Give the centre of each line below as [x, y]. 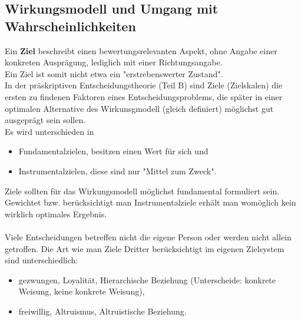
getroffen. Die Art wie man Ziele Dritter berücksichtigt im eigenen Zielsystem [145, 248]
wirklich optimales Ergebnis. [56, 214]
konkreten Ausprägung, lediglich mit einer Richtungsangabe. [114, 62]
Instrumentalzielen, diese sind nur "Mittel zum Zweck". [118, 171]
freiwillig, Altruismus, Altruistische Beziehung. [102, 311]
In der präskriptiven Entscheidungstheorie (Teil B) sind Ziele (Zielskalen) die [144, 85]
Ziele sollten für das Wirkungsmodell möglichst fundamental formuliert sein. [142, 191]
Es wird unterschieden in [49, 131]
